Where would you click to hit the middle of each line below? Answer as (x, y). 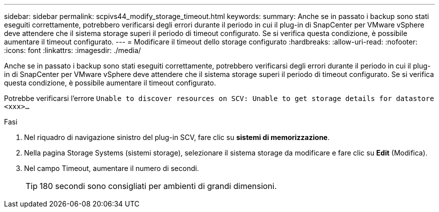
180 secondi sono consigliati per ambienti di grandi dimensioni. (158, 186)
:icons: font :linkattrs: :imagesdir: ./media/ (73, 50)
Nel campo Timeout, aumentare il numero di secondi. (112, 168)
